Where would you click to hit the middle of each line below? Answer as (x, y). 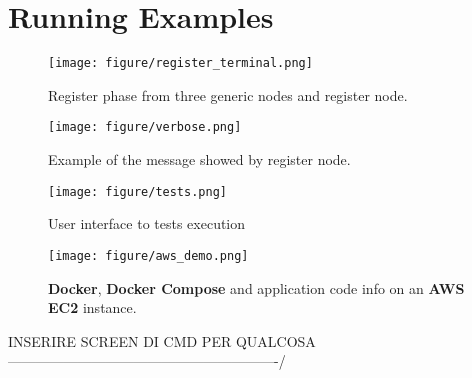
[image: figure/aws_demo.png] (148, 255)
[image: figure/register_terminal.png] (180, 63)
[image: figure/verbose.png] (145, 127)
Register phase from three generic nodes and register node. (228, 94)
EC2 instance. (92, 307)
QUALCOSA (275, 340)
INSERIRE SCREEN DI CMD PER (120, 340)
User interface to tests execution (147, 223)
